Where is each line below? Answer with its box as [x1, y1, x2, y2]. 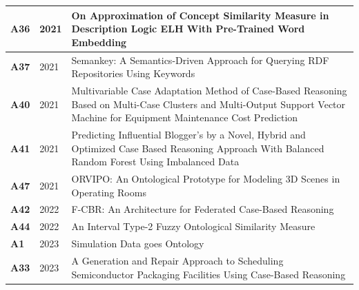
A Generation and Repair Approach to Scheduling [71, 253, 284, 267]
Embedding [71, 34, 127, 49]
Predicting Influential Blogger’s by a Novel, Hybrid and [71, 127, 306, 141]
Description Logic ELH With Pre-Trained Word [71, 21, 305, 36]
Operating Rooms [71, 185, 146, 199]
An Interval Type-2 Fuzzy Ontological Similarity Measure [71, 219, 316, 234]
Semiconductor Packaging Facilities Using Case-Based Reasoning [71, 267, 346, 281]
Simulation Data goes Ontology [71, 236, 204, 251]
